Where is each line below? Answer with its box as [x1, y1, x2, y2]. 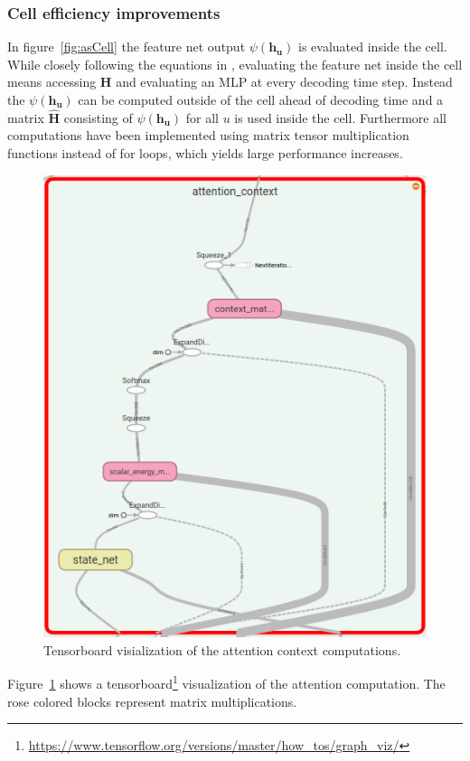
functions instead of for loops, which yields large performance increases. [7, 144, 403, 162]
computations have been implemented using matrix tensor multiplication [7, 126, 409, 145]
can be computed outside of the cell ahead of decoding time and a [78, 90, 444, 108]
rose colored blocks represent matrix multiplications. [7, 691, 297, 710]
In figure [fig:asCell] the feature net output [7, 37, 246, 56]
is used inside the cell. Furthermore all [234, 108, 446, 127]
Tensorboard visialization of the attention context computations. [43, 640, 401, 659]
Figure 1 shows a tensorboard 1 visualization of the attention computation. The [7, 672, 446, 693]
